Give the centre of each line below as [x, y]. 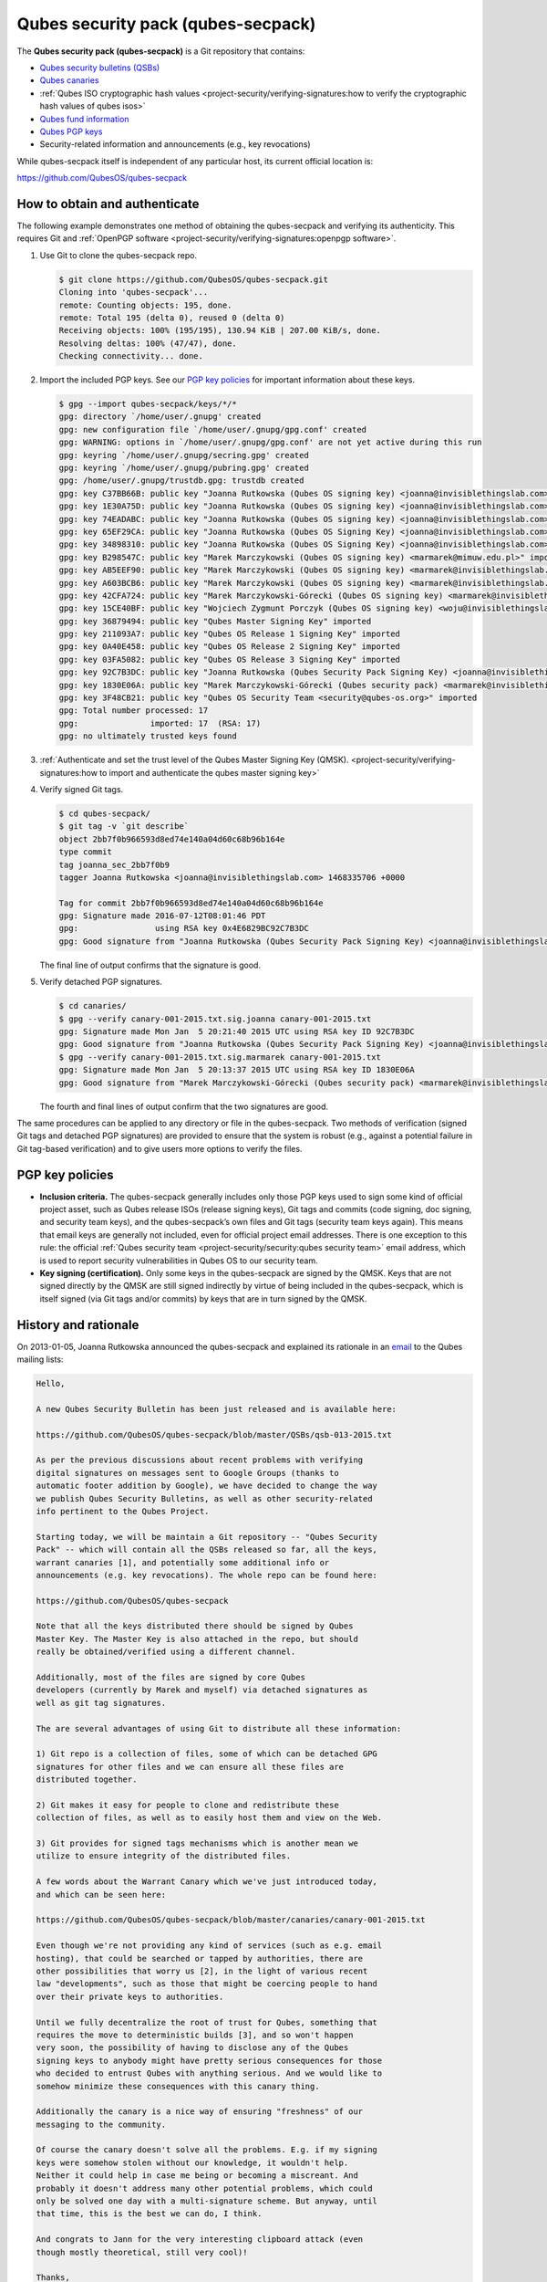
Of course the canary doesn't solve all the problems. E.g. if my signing [207, 2150]
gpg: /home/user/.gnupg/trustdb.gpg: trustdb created [181, 481]
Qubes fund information [84, 119]
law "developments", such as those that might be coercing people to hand [207, 1984]
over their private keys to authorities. [130, 1996]
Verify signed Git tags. [82, 789]
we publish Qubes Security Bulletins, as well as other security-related [204, 1498]
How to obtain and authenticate [108, 204]
